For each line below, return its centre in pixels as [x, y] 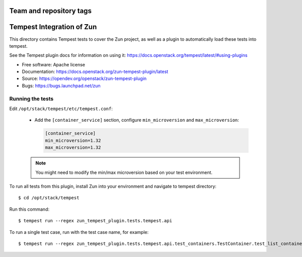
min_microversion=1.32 [73, 140]
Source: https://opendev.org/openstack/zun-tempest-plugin [84, 78]
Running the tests [31, 99]
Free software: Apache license [54, 64]
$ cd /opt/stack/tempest [49, 198]
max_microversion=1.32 [73, 148]
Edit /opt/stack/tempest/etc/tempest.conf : [61, 109]
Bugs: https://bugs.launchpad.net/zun [61, 85]
